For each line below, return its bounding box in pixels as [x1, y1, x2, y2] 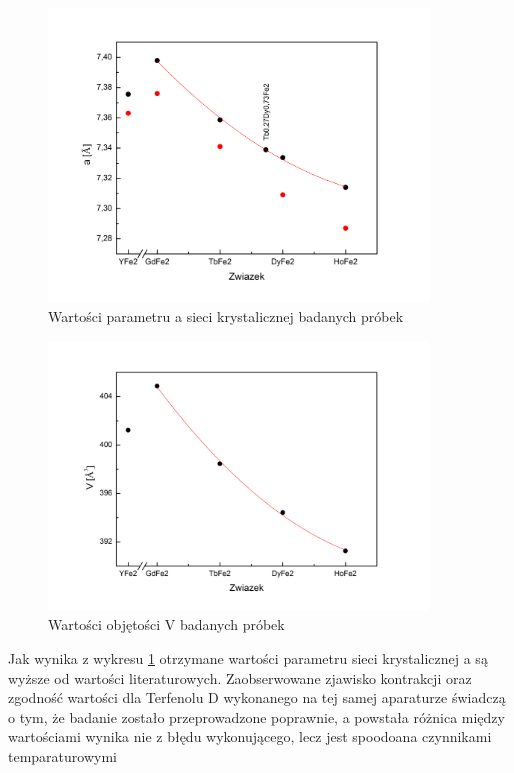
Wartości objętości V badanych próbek [48, 614, 285, 635]
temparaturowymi [8, 745, 117, 766]
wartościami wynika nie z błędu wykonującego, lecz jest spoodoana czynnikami [8, 726, 492, 747]
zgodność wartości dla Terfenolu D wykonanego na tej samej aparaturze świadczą [8, 687, 506, 708]
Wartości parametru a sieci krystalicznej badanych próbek [48, 306, 404, 327]
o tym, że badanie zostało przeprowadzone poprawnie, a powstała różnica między [8, 706, 505, 727]
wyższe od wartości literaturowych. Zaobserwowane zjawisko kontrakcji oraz [8, 667, 472, 688]
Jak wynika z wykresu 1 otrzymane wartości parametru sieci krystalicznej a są [8, 647, 488, 668]
